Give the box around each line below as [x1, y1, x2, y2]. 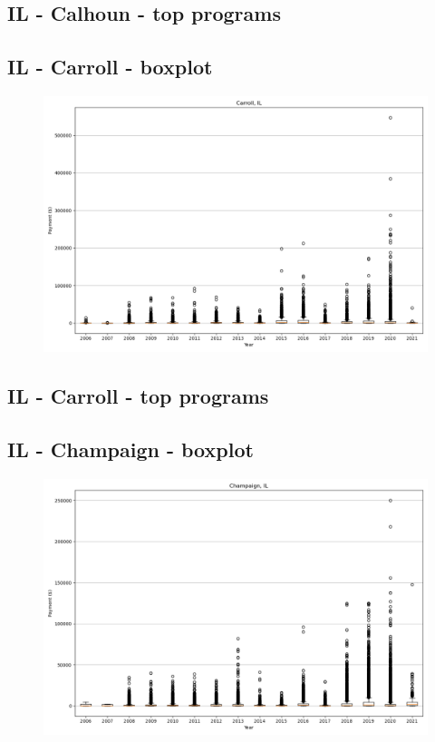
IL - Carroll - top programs [7, 382, 269, 410]
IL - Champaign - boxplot [7, 435, 254, 464]
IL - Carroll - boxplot [7, 53, 213, 81]
